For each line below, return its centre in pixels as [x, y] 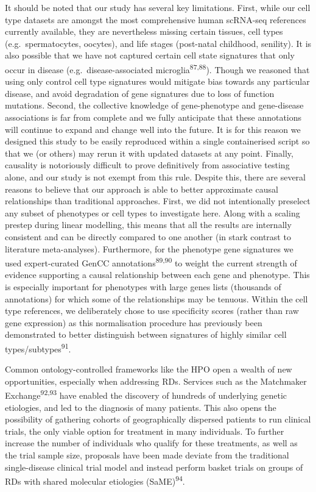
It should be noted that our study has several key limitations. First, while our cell [158, 7]
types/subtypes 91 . [38, 348]
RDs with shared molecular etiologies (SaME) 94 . [95, 480]
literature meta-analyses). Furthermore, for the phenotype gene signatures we [149, 248]
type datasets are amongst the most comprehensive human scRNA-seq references [156, 19]
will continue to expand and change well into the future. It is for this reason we [153, 129]
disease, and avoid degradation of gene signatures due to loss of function [140, 93]
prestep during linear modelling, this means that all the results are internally [148, 225]
